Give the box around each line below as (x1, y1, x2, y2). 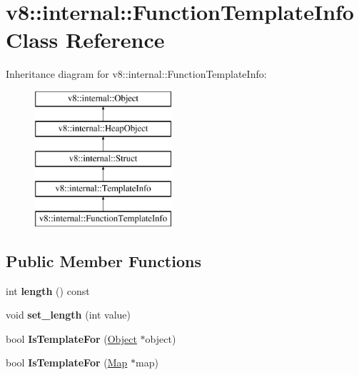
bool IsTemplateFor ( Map (6, 355, 128, 370)
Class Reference (6, 25, 165, 54)
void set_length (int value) (6, 307, 131, 322)
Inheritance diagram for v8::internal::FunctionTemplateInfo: (6, 66, 267, 81)
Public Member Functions (6, 249, 201, 271)
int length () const (6, 283, 90, 298)
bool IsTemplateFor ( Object (6, 331, 137, 346)
